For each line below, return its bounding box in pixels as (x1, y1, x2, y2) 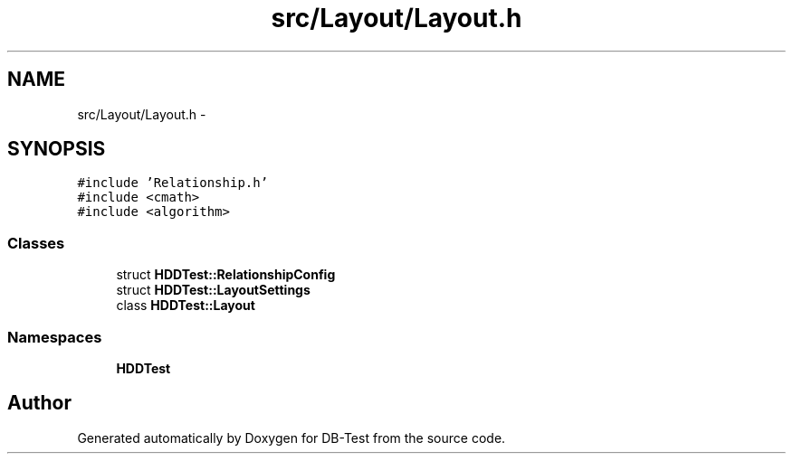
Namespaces (7, 327, 102, 346)
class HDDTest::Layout (116, 297, 255, 314)
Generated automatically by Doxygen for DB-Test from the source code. (77, 429, 506, 446)
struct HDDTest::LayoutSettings (116, 282, 311, 298)
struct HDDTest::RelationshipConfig (116, 267, 336, 283)
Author (7, 391, 72, 415)
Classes (7, 233, 65, 252)
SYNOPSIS (7, 137, 106, 161)
